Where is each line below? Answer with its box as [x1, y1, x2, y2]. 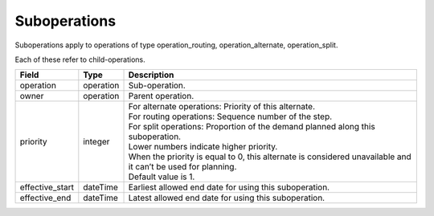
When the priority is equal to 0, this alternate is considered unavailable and [128, 151, 411, 162]
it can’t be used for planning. [128, 161, 237, 173]
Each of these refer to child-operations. [14, 55, 146, 64]
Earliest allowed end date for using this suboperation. [128, 181, 330, 193]
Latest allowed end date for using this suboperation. [128, 193, 325, 204]
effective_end [19, 193, 72, 204]
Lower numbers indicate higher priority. [128, 141, 278, 153]
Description [128, 69, 174, 80]
